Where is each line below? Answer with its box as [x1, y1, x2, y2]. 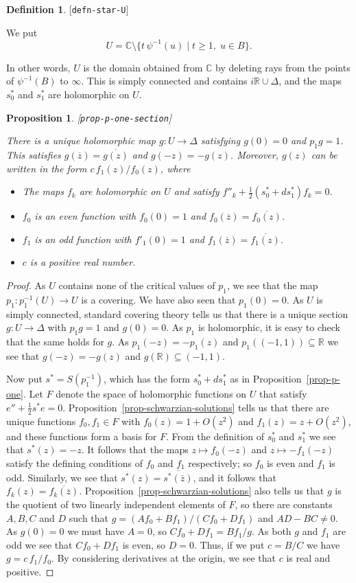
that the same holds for [6, 334, 104, 348]
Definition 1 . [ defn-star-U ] [6, 2, 129, 16]
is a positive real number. [29, 255, 136, 269]
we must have [67, 524, 125, 538]
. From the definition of [166, 428, 264, 443]
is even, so [122, 537, 166, 551]
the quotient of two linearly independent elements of [6, 497, 226, 512]
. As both [252, 524, 292, 538]
